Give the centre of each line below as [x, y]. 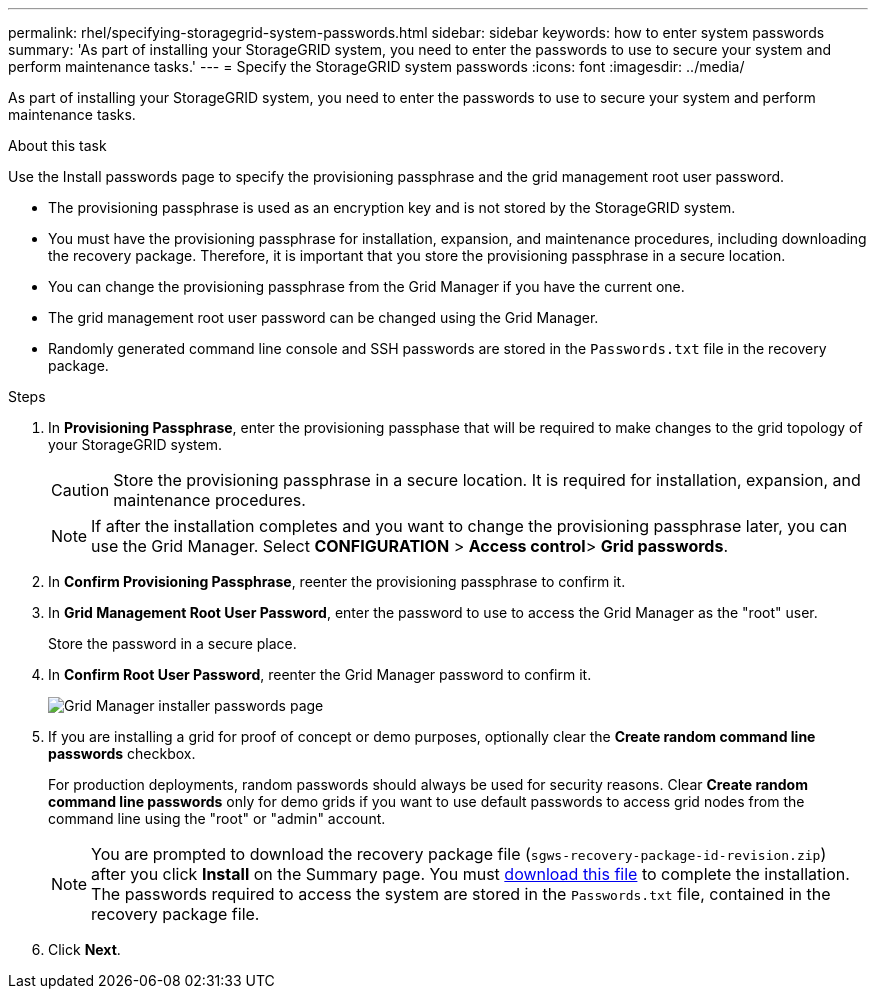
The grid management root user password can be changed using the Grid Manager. [323, 317]
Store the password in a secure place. [172, 643]
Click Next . [84, 949]
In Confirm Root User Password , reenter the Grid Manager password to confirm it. [320, 674]
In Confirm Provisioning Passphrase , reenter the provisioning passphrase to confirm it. [337, 581]
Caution [80, 490]
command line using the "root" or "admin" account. [217, 818]
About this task [57, 145]
